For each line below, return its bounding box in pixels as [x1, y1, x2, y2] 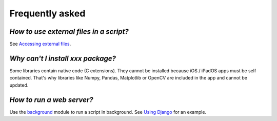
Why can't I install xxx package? [9, 54, 116, 63]
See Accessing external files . [9, 41, 71, 47]
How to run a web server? [9, 95, 93, 104]
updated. [9, 82, 29, 88]
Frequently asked [9, 8, 86, 19]
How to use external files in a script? [9, 27, 129, 36]
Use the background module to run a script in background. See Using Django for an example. [9, 109, 207, 115]
